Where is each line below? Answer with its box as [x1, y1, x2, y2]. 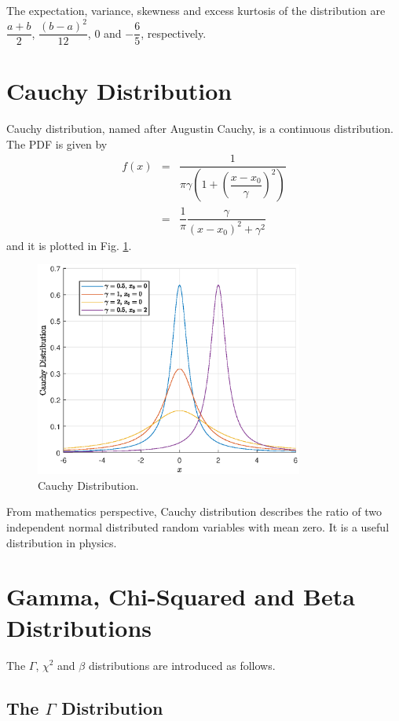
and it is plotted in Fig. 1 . [6, 237, 132, 253]
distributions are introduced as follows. [88, 657, 276, 673]
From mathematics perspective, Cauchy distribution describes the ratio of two [6, 503, 382, 520]
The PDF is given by [6, 135, 108, 152]
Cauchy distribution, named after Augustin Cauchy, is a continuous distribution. [6, 120, 394, 137]
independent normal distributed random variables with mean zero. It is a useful [6, 519, 390, 535]
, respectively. [141, 24, 207, 41]
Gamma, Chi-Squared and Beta [6, 580, 355, 612]
